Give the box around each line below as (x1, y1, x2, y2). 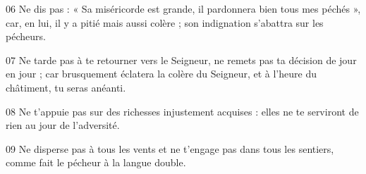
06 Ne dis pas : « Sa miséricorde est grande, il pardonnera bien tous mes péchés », (6, 1, 361, 15)
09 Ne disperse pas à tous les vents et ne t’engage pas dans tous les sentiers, (6, 141, 334, 156)
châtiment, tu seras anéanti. (6, 80, 126, 94)
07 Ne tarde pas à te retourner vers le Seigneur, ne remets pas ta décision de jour (6, 52, 357, 67)
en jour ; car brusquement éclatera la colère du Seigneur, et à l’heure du (6, 66, 317, 81)
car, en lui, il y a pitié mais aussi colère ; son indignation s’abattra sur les (6, 15, 324, 30)
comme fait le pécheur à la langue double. (6, 155, 186, 170)
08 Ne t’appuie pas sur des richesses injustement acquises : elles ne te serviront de (6, 104, 359, 118)
